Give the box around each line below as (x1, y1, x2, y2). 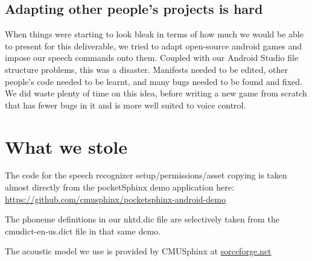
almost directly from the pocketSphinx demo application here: (5, 181, 234, 193)
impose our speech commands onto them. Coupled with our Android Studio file (5, 51, 299, 64)
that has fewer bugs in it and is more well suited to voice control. (5, 98, 246, 111)
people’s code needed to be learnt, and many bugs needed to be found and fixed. (5, 75, 302, 87)
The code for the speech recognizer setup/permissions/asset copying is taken (5, 169, 287, 181)
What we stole (5, 134, 127, 159)
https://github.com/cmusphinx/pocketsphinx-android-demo (5, 192, 226, 205)
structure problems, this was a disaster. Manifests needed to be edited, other (5, 63, 288, 75)
